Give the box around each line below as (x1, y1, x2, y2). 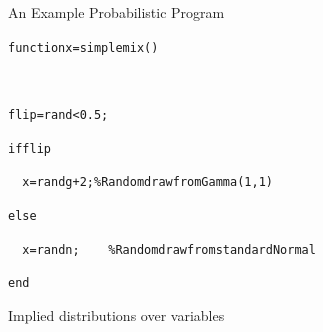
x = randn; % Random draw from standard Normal (22, 242, 316, 257)
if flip (8, 141, 51, 156)
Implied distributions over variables (8, 304, 225, 325)
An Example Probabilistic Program (8, 2, 225, 22)
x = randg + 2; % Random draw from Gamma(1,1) (22, 175, 273, 190)
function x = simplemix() (8, 40, 159, 55)
